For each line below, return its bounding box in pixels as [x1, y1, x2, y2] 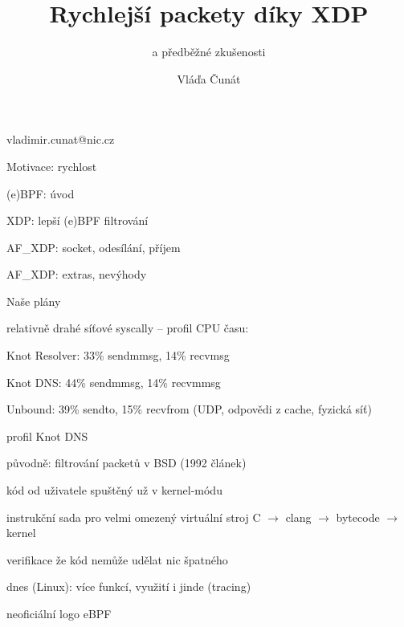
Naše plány [6, 292, 61, 309]
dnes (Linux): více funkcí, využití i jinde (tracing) [6, 578, 251, 595]
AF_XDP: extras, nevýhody [6, 266, 147, 283]
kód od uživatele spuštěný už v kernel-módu [6, 482, 222, 499]
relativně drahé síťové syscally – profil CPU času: [6, 320, 249, 336]
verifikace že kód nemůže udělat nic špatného [6, 551, 228, 568]
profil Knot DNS [6, 427, 88, 444]
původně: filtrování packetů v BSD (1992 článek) [6, 454, 247, 471]
